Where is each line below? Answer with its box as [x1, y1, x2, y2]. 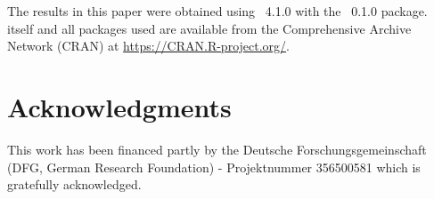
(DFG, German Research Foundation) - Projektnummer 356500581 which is [7, 157, 421, 176]
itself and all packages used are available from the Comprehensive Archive [7, 19, 412, 37]
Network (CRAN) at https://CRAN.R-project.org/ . [7, 36, 290, 55]
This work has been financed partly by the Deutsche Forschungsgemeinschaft [7, 139, 427, 158]
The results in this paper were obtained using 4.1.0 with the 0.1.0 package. [7, 2, 428, 20]
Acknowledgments [7, 88, 232, 124]
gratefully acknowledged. [7, 175, 142, 194]
